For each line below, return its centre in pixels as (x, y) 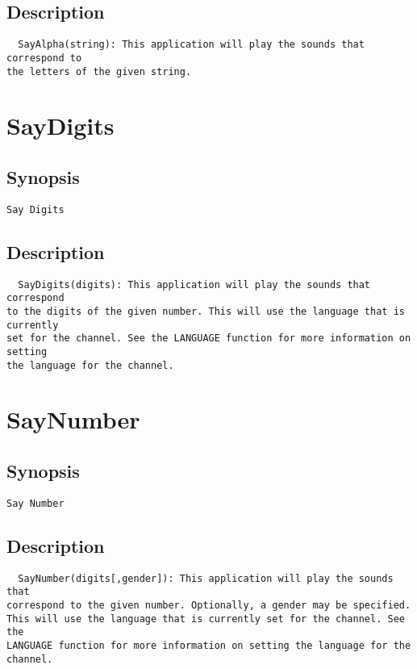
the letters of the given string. (99, 71)
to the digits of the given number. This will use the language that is (206, 311)
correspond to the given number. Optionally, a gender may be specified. (209, 605)
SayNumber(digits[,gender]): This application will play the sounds (206, 578)
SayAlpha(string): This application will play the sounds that (191, 45)
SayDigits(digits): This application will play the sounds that (194, 284)
